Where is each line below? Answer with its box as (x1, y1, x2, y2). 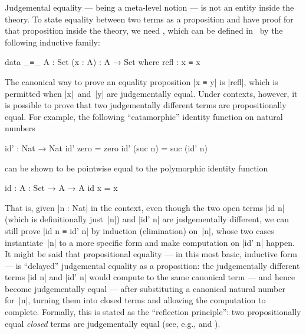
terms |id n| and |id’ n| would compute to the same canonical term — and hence (5, 271, 295, 283)
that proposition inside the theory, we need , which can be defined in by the (5, 24, 283, 37)
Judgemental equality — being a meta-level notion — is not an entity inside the (5, 1, 294, 13)
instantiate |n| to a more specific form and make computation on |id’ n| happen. (5, 236, 295, 248)
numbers (5, 122, 35, 134)
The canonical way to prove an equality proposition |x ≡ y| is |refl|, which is (5, 75, 278, 87)
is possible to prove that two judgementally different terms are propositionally (5, 99, 287, 111)
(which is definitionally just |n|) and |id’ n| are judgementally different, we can (5, 213, 289, 225)
